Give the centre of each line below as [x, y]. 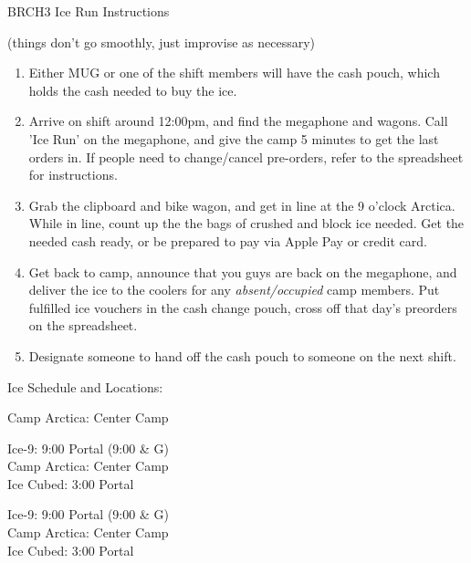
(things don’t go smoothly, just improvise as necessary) [162, 42]
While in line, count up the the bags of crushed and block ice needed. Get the [246, 223]
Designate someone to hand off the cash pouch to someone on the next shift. [242, 355]
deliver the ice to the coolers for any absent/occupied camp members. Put [234, 290]
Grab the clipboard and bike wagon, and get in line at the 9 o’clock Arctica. [242, 205]
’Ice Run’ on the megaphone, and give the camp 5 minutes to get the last [234, 138]
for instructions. [73, 175]
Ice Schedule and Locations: [85, 386]
